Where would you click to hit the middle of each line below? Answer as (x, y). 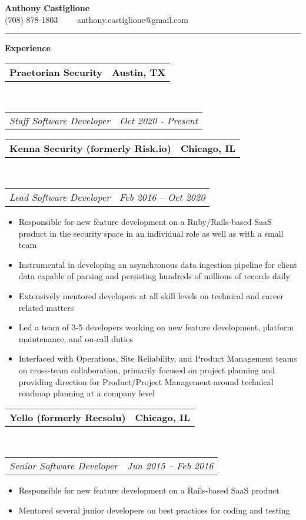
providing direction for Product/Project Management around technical (146, 381)
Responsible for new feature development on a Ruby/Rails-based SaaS (145, 221)
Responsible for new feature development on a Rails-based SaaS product (149, 490)
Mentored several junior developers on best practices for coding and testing (154, 510)
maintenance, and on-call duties (76, 338)
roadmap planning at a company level (87, 393)
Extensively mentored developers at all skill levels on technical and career (151, 295)
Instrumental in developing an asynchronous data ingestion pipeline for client (158, 264)
